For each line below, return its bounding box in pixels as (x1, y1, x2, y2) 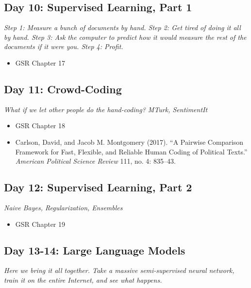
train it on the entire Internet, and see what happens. (4, 274, 162, 285)
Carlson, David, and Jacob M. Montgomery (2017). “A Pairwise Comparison (15, 136, 244, 147)
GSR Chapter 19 (15, 219, 66, 229)
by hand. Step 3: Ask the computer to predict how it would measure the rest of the (4, 32, 247, 42)
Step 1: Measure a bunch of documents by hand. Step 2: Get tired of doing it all (4, 22, 241, 33)
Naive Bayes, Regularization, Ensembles (4, 202, 123, 212)
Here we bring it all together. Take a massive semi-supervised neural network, (4, 265, 234, 275)
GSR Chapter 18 (15, 120, 66, 131)
